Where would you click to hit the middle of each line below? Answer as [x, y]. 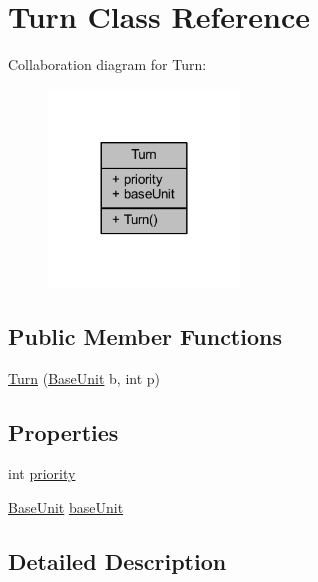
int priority [42, 473]
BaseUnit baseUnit [66, 506]
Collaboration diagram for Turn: [107, 64]
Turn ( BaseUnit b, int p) [84, 377]
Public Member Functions [145, 335]
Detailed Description [117, 560]
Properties [63, 431]
